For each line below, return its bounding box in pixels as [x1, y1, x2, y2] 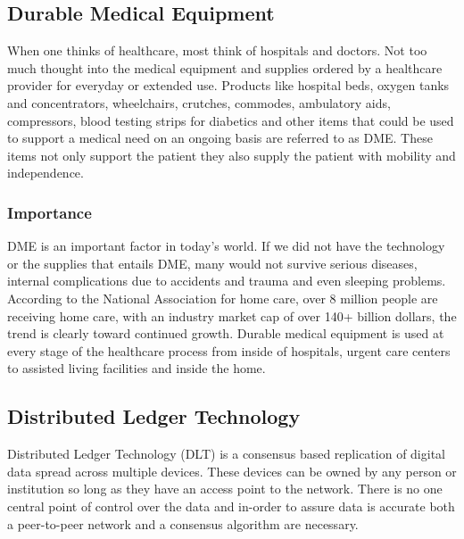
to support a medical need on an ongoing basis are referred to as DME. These [7, 129, 433, 147]
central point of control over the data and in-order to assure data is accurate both [7, 496, 455, 515]
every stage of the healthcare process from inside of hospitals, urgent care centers [7, 341, 451, 360]
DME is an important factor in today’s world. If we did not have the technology [7, 236, 445, 255]
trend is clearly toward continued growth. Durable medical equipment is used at [7, 324, 444, 343]
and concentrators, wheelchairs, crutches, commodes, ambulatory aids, [7, 93, 391, 112]
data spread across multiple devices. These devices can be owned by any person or [7, 461, 457, 480]
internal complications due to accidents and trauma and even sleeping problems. [7, 271, 446, 290]
